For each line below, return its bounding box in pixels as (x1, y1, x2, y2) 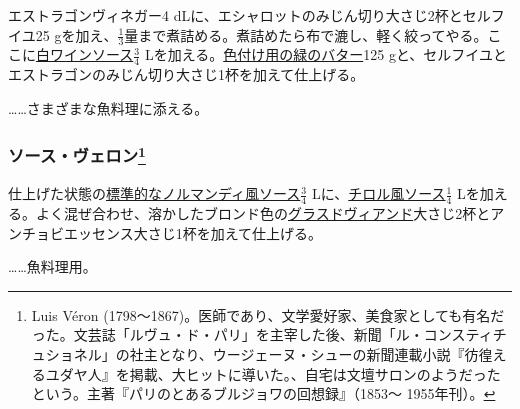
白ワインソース (36, 44, 134, 65)
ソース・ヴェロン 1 (8, 141, 146, 168)
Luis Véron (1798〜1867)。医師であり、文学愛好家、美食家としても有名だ (31, 304, 505, 325)
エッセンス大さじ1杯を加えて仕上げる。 (63, 222, 323, 243)
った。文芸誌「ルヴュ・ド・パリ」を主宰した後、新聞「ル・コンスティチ (31, 324, 507, 345)
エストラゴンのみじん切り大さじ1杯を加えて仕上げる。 (8, 64, 365, 85)
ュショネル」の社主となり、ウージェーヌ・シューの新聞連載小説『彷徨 (31, 343, 493, 364)
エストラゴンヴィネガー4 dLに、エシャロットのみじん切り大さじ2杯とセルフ (8, 5, 505, 25)
